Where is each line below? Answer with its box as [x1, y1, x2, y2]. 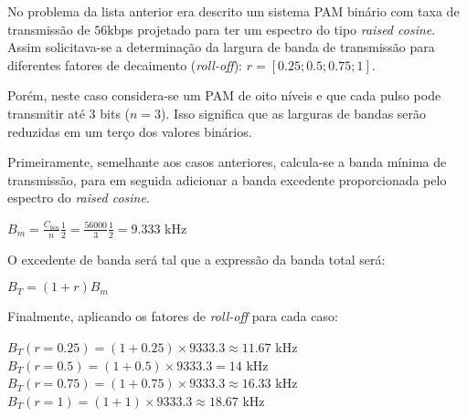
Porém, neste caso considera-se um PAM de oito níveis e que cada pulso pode [7, 86, 441, 105]
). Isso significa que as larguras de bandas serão [161, 103, 427, 122]
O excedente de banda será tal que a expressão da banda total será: [7, 249, 386, 268]
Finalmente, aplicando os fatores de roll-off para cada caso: [7, 307, 338, 326]
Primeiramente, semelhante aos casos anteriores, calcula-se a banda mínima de [7, 152, 447, 172]
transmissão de [7, 19, 90, 38]
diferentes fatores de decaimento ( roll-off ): [7, 55, 243, 74]
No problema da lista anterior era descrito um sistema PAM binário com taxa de [7, 2, 460, 20]
